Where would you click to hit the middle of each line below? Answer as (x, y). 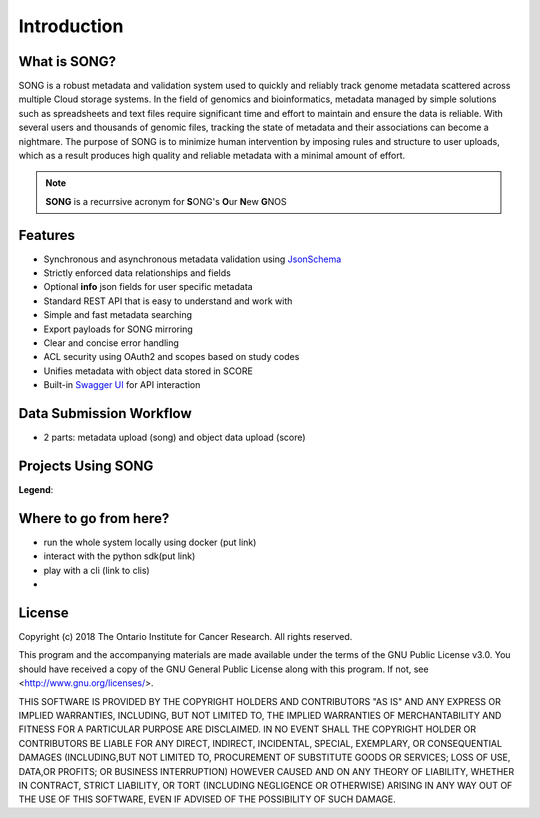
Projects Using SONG (86, 465)
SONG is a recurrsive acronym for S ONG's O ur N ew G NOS (166, 201)
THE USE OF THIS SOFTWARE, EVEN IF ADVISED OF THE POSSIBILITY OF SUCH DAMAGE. (207, 799)
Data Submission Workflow (105, 413)
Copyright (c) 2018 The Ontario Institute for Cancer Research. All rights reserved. (185, 637)
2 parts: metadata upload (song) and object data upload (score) (174, 437)
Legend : (36, 490)
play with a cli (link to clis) (96, 570)
